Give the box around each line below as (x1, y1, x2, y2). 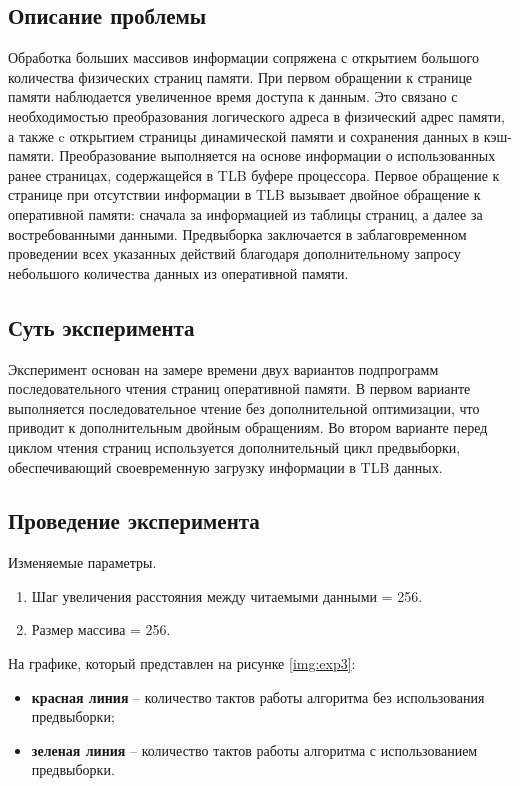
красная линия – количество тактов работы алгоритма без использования (31, 686, 485, 707)
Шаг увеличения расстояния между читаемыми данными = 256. (31, 585, 423, 606)
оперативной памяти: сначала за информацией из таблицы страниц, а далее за (8, 203, 483, 224)
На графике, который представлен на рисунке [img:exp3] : (8, 653, 356, 674)
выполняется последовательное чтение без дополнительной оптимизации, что (8, 397, 480, 418)
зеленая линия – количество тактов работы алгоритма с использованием (31, 739, 478, 760)
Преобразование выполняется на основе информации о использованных (59, 145, 496, 166)
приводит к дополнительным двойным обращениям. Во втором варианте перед (8, 417, 488, 438)
